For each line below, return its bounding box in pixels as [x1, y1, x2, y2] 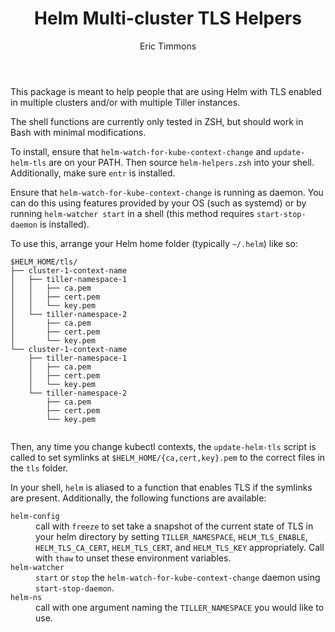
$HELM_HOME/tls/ [10, 257, 78, 267]
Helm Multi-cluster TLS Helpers [34, 7, 302, 30]
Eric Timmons [139, 40, 197, 52]
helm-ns [10, 592, 43, 602]
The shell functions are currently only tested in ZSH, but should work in [10, 115, 304, 127]
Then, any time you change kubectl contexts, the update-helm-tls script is [10, 440, 317, 452]
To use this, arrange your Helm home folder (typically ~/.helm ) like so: [10, 237, 298, 249]
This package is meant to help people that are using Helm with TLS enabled [10, 85, 322, 97]
